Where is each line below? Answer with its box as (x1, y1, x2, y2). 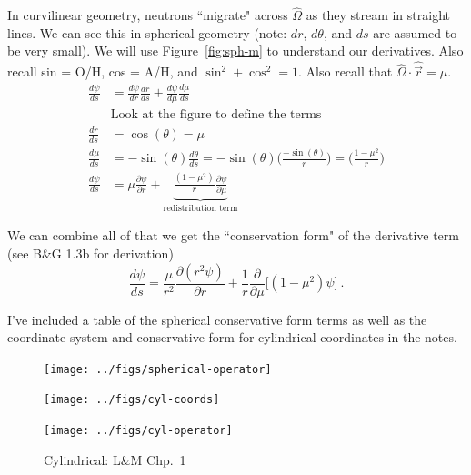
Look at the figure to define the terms (110, 108, 322, 122)
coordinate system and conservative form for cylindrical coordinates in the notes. (7, 328, 457, 347)
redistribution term (163, 203, 238, 213)
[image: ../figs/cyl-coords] (44, 393, 220, 407)
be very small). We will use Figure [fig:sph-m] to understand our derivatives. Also (7, 41, 464, 60)
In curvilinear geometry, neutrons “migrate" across (7, 5, 288, 25)
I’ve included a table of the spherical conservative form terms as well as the (7, 309, 427, 328)
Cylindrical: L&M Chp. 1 (44, 450, 186, 469)
